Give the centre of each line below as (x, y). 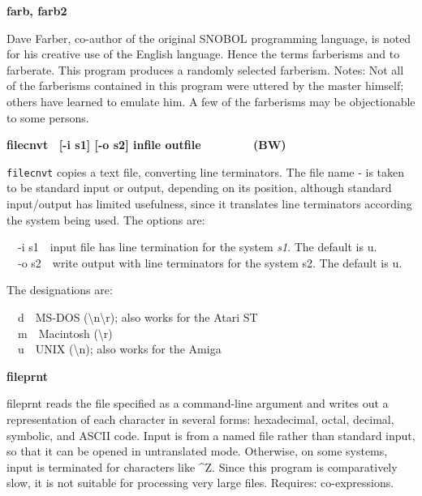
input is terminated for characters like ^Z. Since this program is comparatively (202, 466)
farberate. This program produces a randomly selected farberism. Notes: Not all (205, 69)
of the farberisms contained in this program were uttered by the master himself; (205, 86)
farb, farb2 (37, 11)
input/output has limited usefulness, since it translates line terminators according (209, 203)
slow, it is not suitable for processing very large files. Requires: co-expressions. (200, 483)
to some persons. (48, 117)
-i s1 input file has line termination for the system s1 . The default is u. (197, 247)
